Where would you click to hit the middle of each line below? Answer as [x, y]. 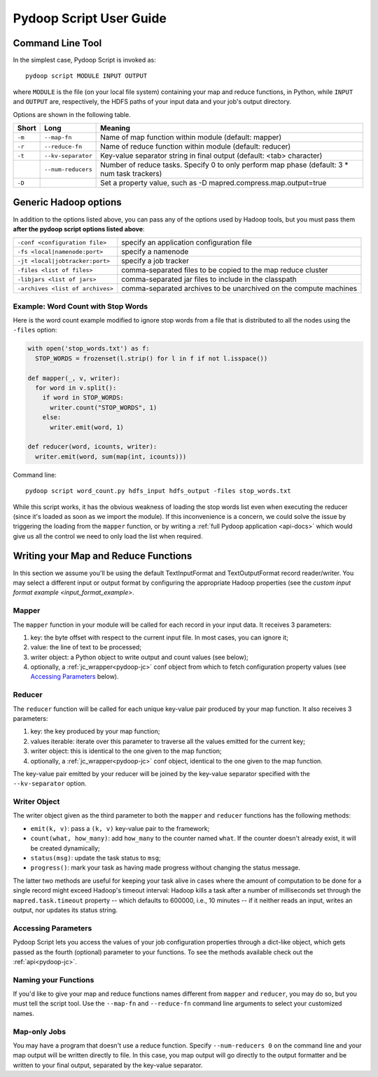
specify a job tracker [155, 261]
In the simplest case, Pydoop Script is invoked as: [85, 60]
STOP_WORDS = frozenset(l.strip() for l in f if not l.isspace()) [152, 358]
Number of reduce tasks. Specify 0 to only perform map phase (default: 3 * [224, 165]
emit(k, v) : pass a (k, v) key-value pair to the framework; [120, 828]
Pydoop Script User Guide [90, 18]
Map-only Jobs [40, 1031]
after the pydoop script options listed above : [79, 229]
